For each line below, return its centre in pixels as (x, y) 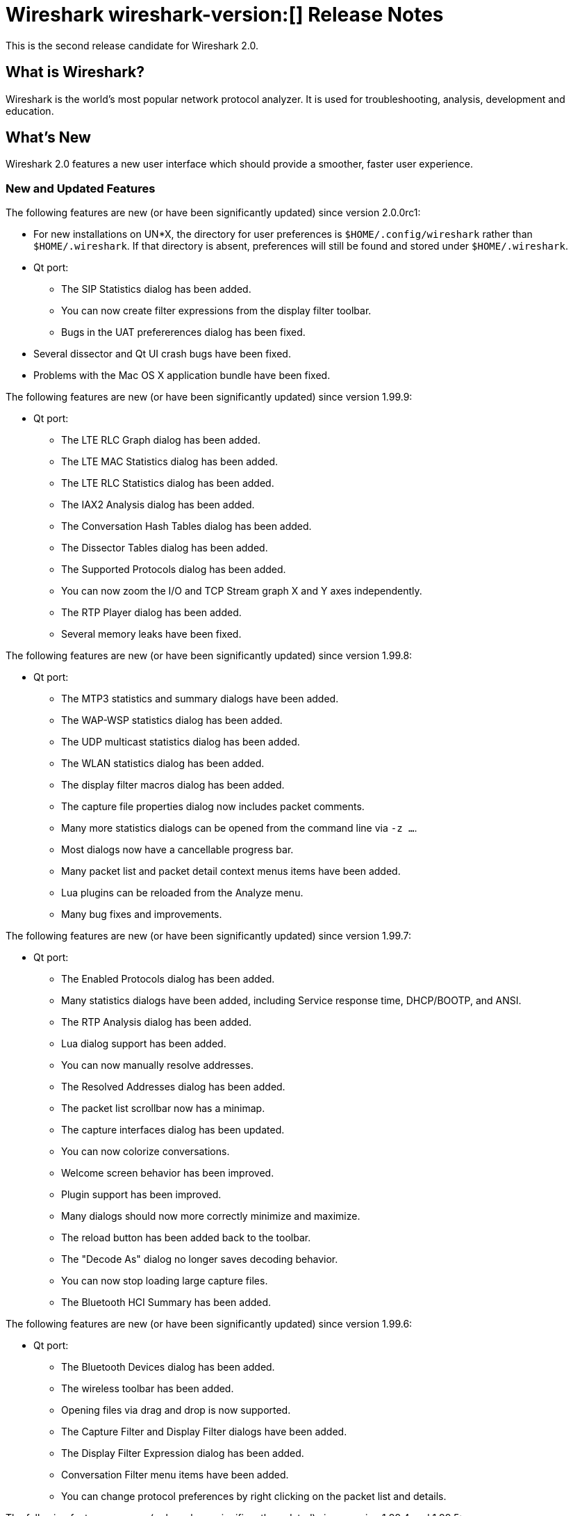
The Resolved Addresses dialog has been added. (173, 1087)
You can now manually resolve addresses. (157, 1065)
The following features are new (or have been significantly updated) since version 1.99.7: (209, 936)
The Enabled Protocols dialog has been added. (168, 979)
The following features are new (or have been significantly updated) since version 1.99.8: (209, 656)
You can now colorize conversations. (146, 1152)
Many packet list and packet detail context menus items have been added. (231, 871)
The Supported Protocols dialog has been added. (174, 570)
